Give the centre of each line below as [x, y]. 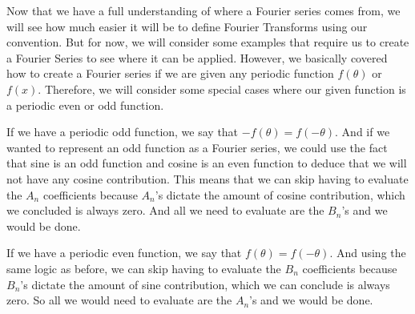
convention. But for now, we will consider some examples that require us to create [208, 42]
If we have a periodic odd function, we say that [123, 132]
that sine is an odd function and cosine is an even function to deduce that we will [207, 163]
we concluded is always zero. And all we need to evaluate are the [165, 210]
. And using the [368, 253]
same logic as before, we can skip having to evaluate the [144, 268]
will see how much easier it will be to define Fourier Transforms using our [187, 26]
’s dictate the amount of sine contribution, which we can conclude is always [205, 284]
